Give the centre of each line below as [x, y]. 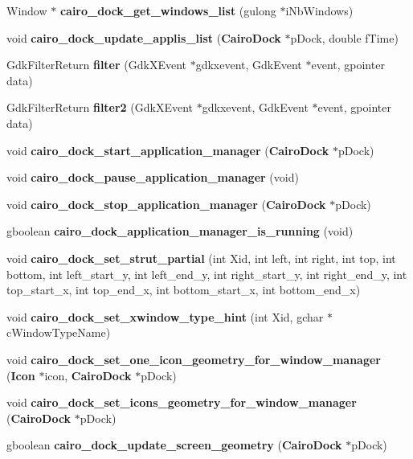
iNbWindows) [319, 10]
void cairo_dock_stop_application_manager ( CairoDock [166, 204]
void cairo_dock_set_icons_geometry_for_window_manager [182, 402]
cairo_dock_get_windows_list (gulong [168, 10]
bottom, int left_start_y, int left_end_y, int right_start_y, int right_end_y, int [207, 274]
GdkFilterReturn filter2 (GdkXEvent [100, 107]
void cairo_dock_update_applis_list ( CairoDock [144, 37]
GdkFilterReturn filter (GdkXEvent [96, 65]
